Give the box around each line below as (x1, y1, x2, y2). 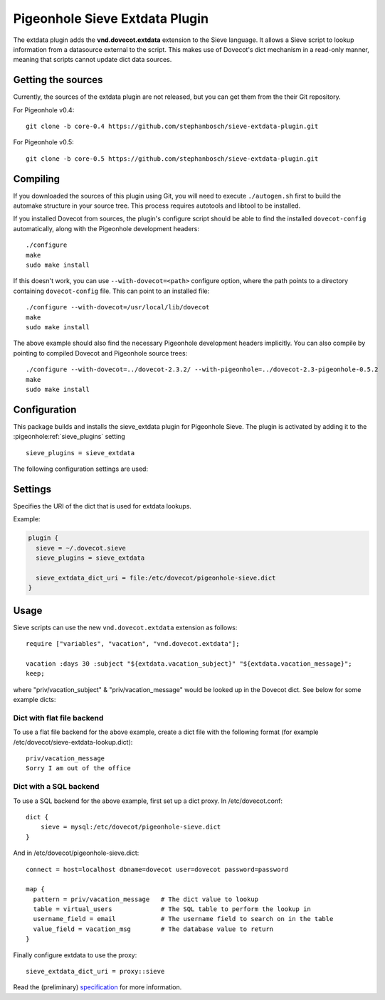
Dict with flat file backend (13, 713, 104, 723)
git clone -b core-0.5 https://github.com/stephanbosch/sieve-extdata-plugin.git (26, 154, 319, 163)
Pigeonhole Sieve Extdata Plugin (13, 11, 209, 26)
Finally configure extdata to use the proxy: (13, 950, 137, 959)
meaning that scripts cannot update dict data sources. (13, 55, 172, 64)
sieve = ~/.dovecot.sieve (36, 544, 126, 552)
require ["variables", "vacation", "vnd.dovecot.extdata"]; (26, 640, 240, 648)
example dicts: (13, 696, 56, 704)
